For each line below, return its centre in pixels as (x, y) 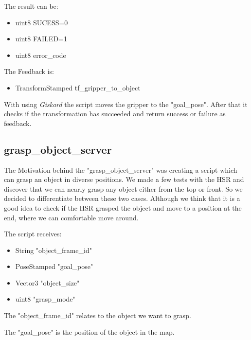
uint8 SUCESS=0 (42, 22)
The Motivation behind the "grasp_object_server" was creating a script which (121, 170)
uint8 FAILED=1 (41, 39)
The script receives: (33, 234)
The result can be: (31, 6)
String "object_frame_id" (54, 250)
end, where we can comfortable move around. (71, 217)
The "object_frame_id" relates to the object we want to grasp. (98, 315)
